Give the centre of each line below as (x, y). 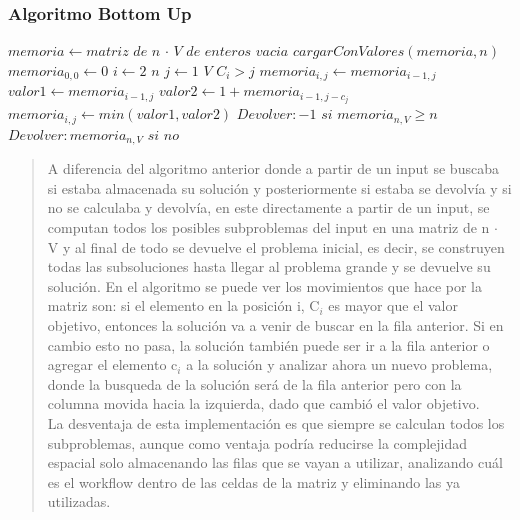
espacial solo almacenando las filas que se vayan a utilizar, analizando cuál (275, 462)
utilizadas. (79, 501)
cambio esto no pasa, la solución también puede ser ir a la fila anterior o (268, 344)
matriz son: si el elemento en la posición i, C (183, 305)
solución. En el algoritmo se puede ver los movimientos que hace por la (264, 285)
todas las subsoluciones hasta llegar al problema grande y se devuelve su (269, 266)
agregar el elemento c (112, 364)
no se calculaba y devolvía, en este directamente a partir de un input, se (268, 207)
